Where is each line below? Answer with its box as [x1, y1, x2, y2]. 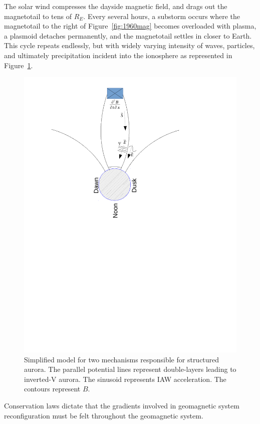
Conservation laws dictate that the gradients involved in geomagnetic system [4, 400, 239, 411]
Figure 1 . [4, 60, 33, 70]
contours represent [24, 383, 81, 394]
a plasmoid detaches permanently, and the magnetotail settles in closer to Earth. [4, 30, 252, 41]
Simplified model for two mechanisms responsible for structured [24, 354, 219, 364]
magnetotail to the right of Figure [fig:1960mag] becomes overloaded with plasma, [4, 21, 256, 31]
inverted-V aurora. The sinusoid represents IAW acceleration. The [24, 373, 226, 384]
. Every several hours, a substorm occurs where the [83, 11, 240, 21]
